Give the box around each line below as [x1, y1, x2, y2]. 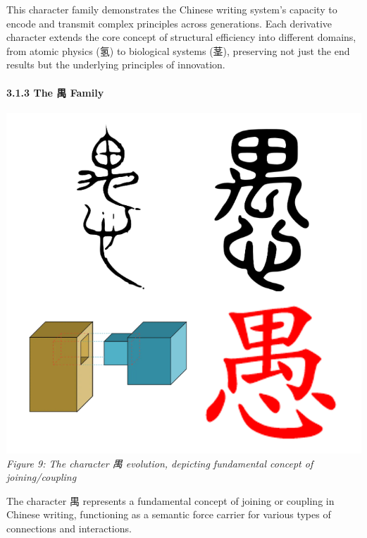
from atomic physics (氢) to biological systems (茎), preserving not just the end [6, 43, 350, 58]
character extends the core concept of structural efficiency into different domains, [6, 30, 356, 44]
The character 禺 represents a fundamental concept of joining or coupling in [6, 493, 335, 508]
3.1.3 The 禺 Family [6, 85, 104, 99]
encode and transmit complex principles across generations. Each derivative [6, 16, 332, 30]
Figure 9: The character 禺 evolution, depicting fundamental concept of [6, 456, 313, 470]
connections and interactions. [6, 521, 132, 536]
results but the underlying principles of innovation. [6, 57, 225, 72]
